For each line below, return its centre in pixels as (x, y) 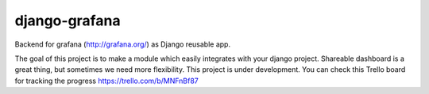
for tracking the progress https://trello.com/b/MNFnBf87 (106, 81)
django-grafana (68, 21)
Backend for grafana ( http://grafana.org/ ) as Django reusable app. (122, 44)
